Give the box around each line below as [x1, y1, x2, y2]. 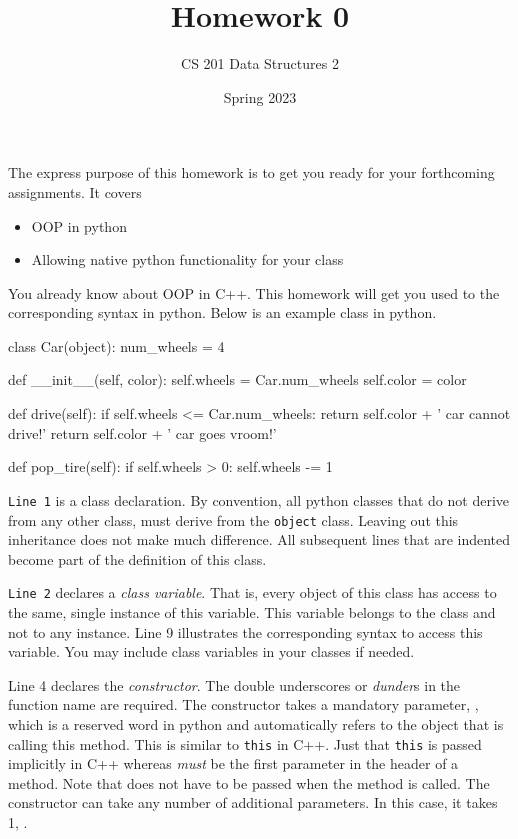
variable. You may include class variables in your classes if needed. [8, 641, 415, 662]
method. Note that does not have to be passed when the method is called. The [8, 772, 490, 793]
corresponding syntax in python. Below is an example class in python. [8, 302, 437, 323]
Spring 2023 [223, 86, 297, 107]
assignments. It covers [8, 181, 142, 202]
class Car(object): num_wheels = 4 [8, 335, 225, 356]
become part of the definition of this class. [8, 548, 267, 569]
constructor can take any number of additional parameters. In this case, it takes [8, 792, 498, 813]
